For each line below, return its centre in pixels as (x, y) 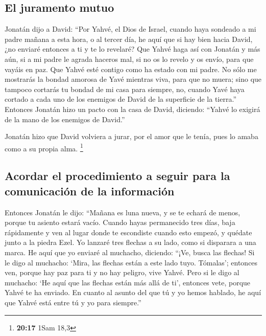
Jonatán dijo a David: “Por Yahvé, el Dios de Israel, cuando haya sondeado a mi (130, 29)
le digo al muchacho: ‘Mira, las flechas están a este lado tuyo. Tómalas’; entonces (131, 262)
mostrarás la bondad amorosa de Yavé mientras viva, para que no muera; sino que (133, 79)
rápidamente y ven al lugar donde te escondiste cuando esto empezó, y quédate (128, 232)
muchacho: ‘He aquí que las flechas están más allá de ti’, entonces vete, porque (128, 282)
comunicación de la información (90, 191)
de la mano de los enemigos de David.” (65, 119)
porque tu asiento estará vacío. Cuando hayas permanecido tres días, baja (120, 222)
